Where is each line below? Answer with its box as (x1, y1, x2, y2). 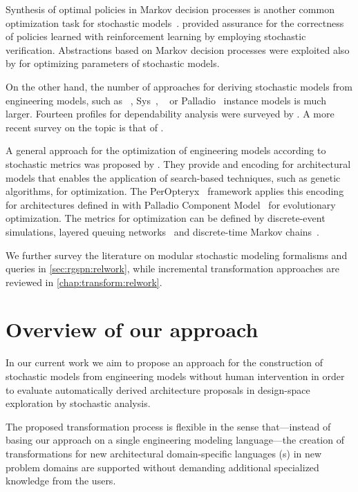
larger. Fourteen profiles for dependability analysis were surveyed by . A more (6, 106, 335, 121)
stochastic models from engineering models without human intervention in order (6, 369, 345, 383)
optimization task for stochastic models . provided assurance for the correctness (6, 15, 344, 30)
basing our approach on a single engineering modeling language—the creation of (6, 433, 344, 447)
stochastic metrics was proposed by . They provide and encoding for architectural (6, 156, 351, 171)
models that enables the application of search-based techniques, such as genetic (6, 170, 341, 184)
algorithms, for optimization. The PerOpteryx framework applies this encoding (6, 184, 344, 198)
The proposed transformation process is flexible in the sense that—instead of (6, 419, 331, 433)
